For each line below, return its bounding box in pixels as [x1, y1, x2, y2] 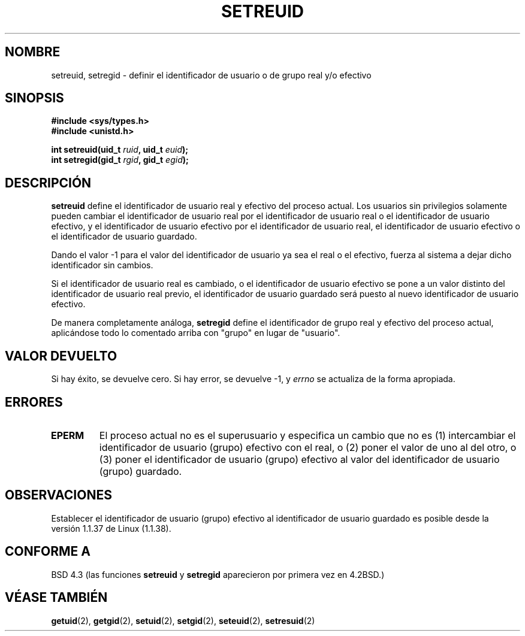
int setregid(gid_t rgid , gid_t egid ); [51, 155, 189, 165]
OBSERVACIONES [5, 487, 112, 503]
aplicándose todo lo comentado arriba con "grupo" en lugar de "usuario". [51, 328, 340, 338]
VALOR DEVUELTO [5, 348, 117, 364]
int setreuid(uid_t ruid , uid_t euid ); [51, 144, 189, 155]
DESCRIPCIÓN [5, 175, 92, 190]
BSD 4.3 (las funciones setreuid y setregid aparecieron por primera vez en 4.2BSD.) [51, 569, 385, 580]
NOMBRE [5, 44, 61, 60]
